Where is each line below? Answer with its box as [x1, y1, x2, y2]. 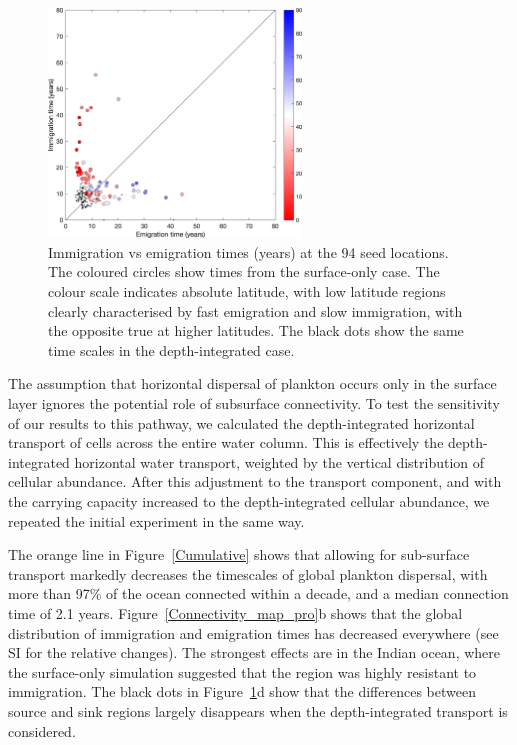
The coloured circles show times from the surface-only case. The [48, 261, 440, 282]
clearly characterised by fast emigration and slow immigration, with [48, 300, 463, 321]
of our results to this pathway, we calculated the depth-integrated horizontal [8, 412, 475, 433]
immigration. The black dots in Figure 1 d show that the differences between [8, 681, 476, 702]
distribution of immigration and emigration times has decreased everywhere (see [8, 622, 499, 643]
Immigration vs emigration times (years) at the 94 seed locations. [48, 241, 449, 262]
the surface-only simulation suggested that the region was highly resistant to [8, 661, 477, 682]
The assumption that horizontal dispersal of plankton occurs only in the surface [8, 373, 497, 394]
